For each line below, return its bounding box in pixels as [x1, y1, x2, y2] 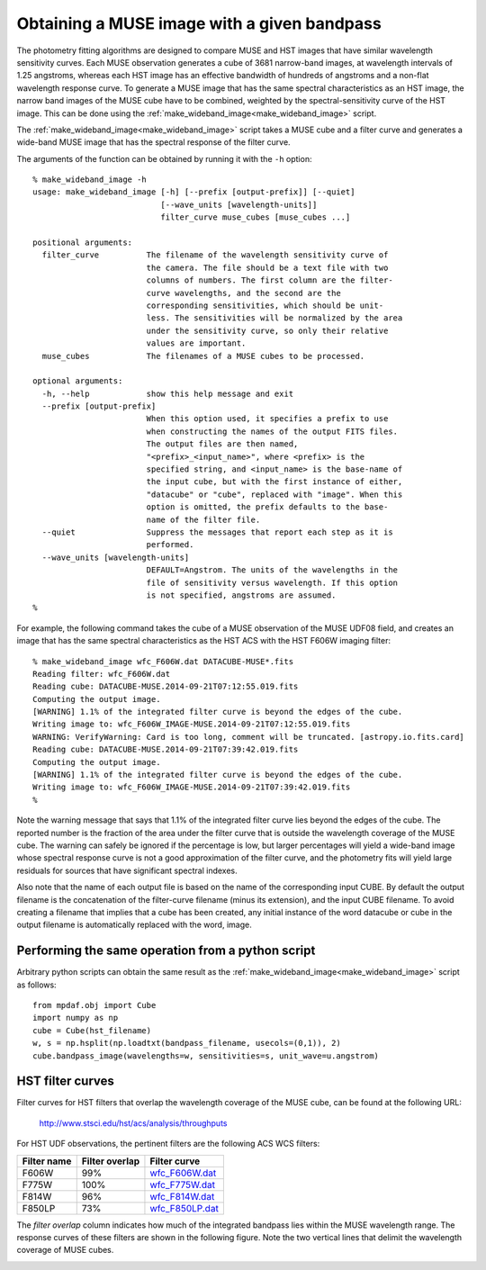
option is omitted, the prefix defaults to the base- [146, 502, 389, 512]
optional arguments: [32, 376, 123, 386]
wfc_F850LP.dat [149, 1202, 220, 1214]
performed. [146, 540, 194, 550]
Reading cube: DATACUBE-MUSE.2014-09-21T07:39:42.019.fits [32, 744, 299, 755]
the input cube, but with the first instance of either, [146, 477, 403, 487]
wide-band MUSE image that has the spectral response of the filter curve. [16, 137, 292, 148]
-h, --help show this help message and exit [41, 388, 294, 399]
